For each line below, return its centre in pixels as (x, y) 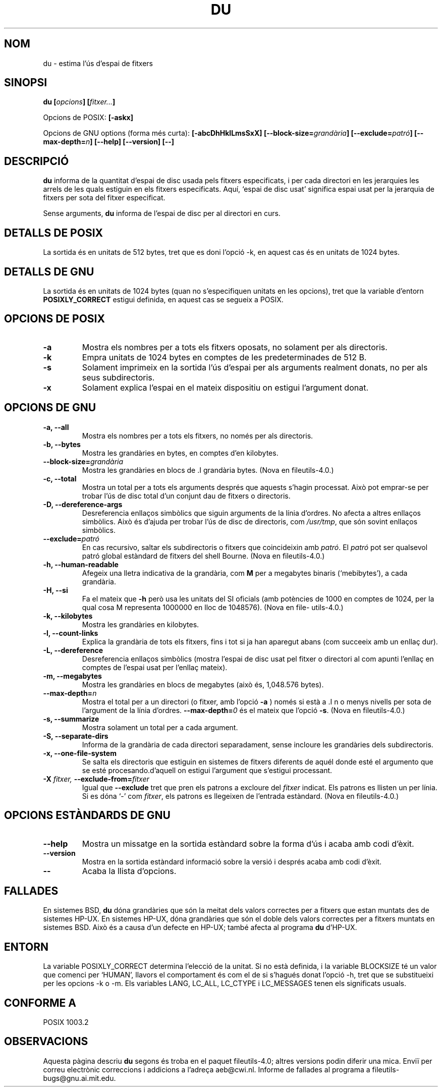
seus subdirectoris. (118, 377)
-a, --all (56, 427)
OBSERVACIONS (46, 1042)
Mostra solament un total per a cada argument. (160, 727)
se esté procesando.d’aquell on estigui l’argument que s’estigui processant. (207, 770)
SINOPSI (26, 83)
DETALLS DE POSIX (54, 233)
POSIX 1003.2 (66, 1022)
